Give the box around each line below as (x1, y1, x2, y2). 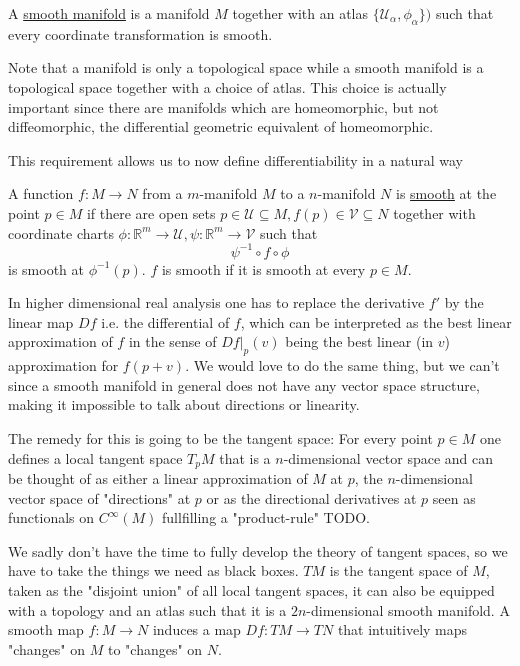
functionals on (8, 507, 95, 528)
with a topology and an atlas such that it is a (8, 599, 287, 620)
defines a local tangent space (8, 447, 183, 468)
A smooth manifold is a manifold (8, 3, 210, 23)
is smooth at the (396, 183, 497, 204)
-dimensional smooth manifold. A (306, 599, 510, 620)
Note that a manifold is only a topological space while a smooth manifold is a (8, 57, 484, 78)
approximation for (8, 355, 119, 376)
